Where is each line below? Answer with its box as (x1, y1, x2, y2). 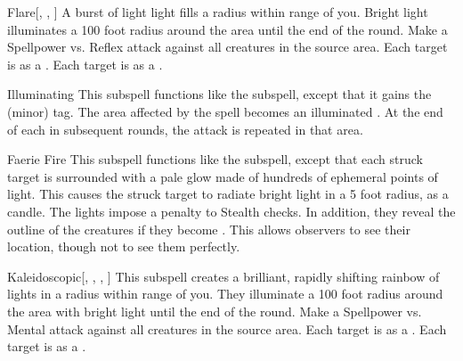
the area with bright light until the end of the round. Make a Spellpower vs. (7, 301, 422, 320)
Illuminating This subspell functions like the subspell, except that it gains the (7, 85, 432, 103)
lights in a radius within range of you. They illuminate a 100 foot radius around (7, 284, 443, 303)
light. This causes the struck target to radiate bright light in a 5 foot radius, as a (7, 185, 449, 203)
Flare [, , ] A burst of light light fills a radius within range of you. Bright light (7, 3, 428, 21)
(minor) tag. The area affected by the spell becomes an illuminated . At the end (7, 102, 443, 120)
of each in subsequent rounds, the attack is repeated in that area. (7, 119, 363, 138)
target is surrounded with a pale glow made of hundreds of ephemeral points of (7, 167, 438, 185)
